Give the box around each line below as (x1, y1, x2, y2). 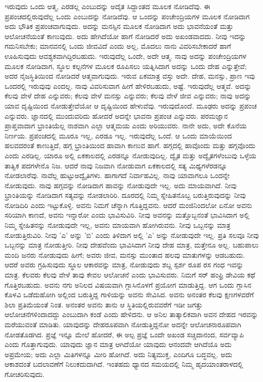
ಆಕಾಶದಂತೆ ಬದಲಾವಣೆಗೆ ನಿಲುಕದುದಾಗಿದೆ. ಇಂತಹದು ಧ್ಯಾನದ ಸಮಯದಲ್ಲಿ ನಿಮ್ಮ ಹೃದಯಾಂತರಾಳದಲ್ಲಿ (5, 359, 243, 369)
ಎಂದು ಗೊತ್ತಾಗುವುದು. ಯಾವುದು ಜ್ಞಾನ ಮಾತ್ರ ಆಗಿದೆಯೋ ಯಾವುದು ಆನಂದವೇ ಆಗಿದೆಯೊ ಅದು (5, 339, 232, 350)
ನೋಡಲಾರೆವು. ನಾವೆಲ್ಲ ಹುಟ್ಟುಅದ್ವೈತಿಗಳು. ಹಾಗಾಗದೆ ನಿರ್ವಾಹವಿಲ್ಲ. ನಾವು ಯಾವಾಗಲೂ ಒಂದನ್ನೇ (5, 170, 230, 181)
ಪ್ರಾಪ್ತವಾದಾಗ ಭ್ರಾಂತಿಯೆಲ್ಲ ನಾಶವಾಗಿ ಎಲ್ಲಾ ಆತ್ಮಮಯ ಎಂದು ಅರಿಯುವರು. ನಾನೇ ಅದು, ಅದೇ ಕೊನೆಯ (5, 120, 247, 131)
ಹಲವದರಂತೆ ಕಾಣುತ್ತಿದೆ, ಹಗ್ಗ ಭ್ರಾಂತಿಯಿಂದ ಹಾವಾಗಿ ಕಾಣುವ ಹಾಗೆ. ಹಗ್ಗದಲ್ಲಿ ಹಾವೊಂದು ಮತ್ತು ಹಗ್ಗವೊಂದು (5, 140, 255, 151)
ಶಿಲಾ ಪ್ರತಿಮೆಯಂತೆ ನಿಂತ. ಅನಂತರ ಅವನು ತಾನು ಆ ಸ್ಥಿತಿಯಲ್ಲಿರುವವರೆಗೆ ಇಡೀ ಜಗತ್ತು (5, 299, 203, 309)
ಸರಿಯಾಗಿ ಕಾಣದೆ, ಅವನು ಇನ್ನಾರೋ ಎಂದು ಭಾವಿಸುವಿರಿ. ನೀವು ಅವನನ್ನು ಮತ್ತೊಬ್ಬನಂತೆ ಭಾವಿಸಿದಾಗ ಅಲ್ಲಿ (5, 210, 250, 220)
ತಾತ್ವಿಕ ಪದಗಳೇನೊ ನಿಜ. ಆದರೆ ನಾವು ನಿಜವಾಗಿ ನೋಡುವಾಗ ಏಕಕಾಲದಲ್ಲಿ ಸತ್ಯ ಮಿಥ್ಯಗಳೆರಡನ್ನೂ (5, 160, 228, 170)
